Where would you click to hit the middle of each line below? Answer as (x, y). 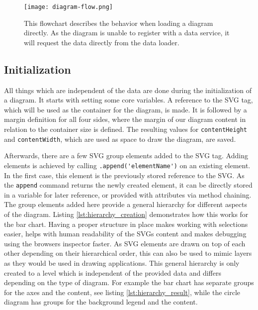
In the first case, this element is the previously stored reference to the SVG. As (124, 175)
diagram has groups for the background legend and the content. (101, 302)
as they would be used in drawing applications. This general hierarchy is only (122, 262)
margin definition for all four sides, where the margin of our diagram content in (125, 119)
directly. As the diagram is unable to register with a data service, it (127, 33)
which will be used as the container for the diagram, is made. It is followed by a (126, 109)
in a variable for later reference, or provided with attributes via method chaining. (128, 194)
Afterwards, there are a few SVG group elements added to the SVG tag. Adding (126, 155)
